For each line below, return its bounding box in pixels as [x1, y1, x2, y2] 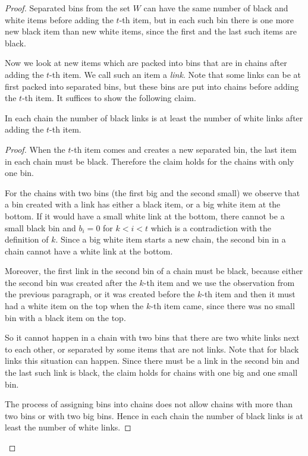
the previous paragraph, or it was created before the [5, 288, 195, 300]
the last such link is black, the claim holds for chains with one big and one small [5, 366, 298, 379]
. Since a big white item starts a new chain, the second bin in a [55, 233, 286, 246]
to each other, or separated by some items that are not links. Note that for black [5, 342, 299, 355]
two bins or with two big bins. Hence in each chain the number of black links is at [5, 409, 304, 422]
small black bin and [5, 221, 76, 234]
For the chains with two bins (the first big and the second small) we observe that [5, 186, 300, 199]
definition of [5, 233, 49, 246]
